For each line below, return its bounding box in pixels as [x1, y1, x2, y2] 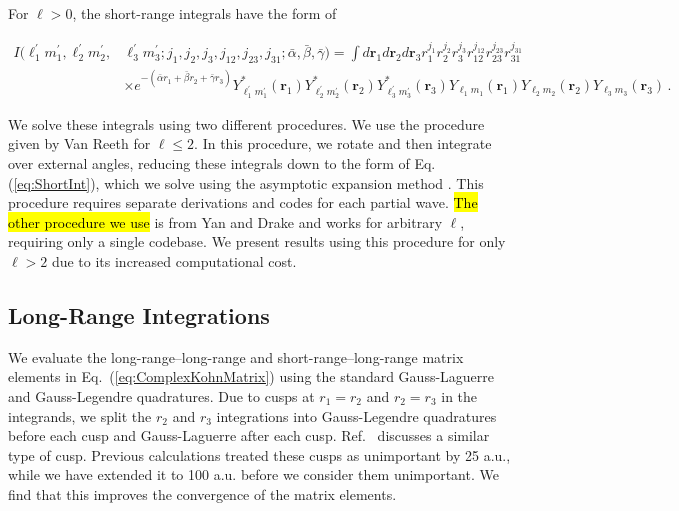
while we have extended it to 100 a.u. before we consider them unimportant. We [8, 464, 499, 485]
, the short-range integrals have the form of [72, 3, 337, 23]
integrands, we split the [8, 405, 152, 426]
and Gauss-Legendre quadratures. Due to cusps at [8, 386, 315, 407]
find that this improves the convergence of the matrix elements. [8, 483, 397, 504]
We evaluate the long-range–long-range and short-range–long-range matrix [8, 346, 464, 367]
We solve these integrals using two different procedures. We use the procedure [8, 113, 485, 134]
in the [441, 386, 478, 407]
